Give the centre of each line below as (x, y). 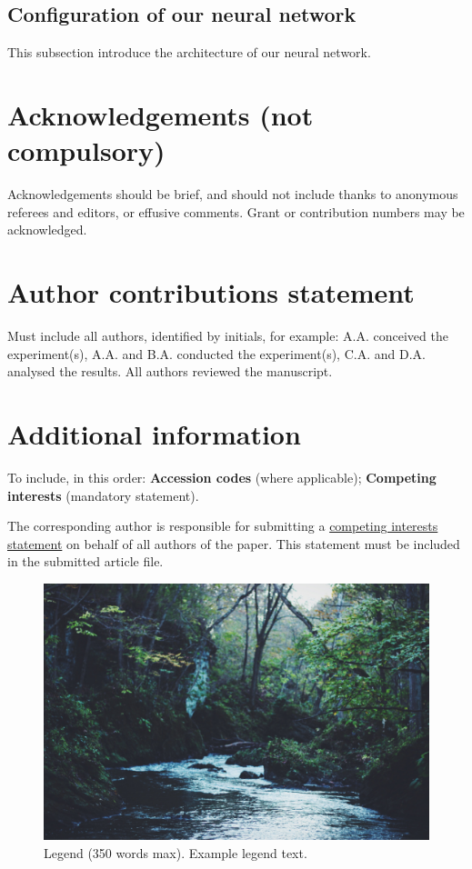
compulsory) (86, 150)
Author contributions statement (211, 292)
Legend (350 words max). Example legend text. (176, 852)
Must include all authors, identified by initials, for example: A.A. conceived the (228, 336)
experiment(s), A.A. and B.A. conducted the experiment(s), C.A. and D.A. (216, 353)
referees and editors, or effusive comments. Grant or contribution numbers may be (236, 211)
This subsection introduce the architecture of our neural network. (189, 52)
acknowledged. (47, 230)
